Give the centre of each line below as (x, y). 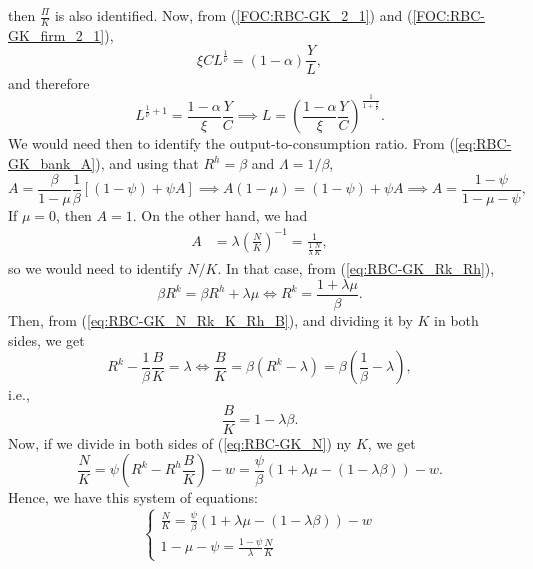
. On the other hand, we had (220, 214)
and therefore (49, 83)
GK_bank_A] (52, 163)
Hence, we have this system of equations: (133, 497)
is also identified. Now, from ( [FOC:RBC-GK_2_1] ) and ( (233, 15)
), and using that (147, 163)
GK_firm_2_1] (56, 34)
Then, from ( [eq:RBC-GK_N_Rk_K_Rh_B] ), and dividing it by (210, 320)
